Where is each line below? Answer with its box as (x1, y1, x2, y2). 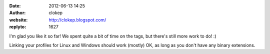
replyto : (9, 24, 26, 30)
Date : (9, 3, 21, 8)
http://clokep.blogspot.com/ (48, 16, 106, 22)
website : (9, 16, 28, 22)
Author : (9, 10, 26, 16)
